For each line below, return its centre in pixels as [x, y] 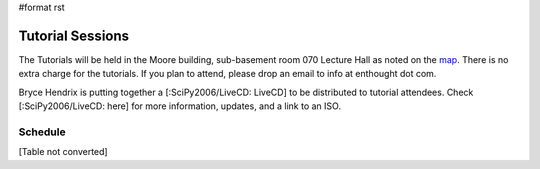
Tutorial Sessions [74, 35]
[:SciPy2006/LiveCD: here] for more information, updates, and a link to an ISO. [180, 106]
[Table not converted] [63, 152]
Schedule [42, 132]
